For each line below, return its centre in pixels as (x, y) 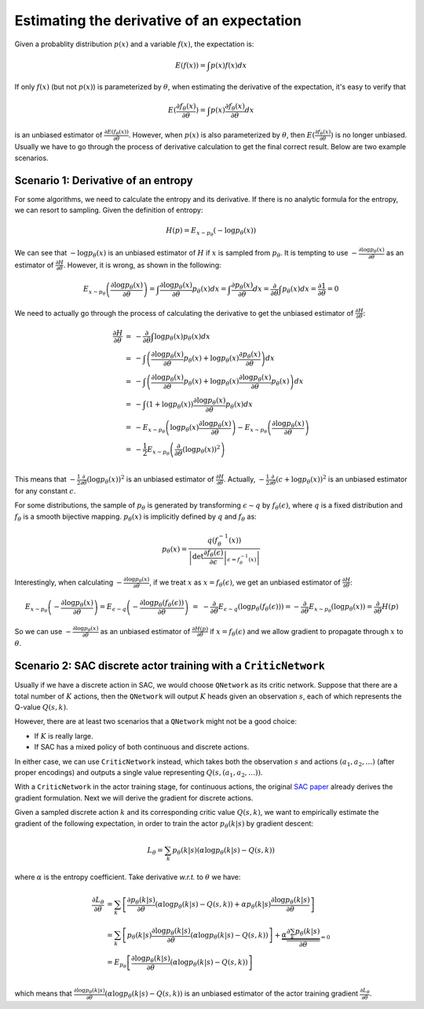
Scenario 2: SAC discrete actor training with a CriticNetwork (170, 666)
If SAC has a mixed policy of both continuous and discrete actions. (142, 747)
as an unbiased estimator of (145, 631)
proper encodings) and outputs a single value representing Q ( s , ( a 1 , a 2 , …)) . (139, 773)
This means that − (45, 479)
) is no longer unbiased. (369, 134)
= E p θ (117, 964)
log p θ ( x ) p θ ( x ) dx (183, 337)
